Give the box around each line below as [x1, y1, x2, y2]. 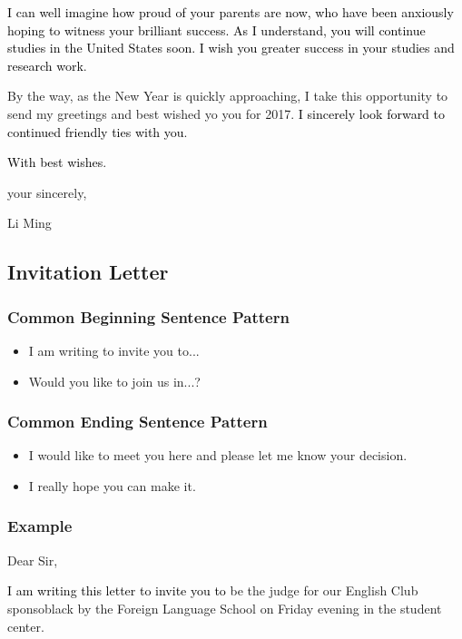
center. [7, 616, 44, 635]
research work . [7, 55, 87, 74]
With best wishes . [7, 152, 107, 172]
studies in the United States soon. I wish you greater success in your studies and [7, 38, 455, 57]
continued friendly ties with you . [7, 122, 188, 141]
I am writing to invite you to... [28, 340, 200, 359]
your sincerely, [7, 182, 87, 202]
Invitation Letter [7, 258, 169, 286]
